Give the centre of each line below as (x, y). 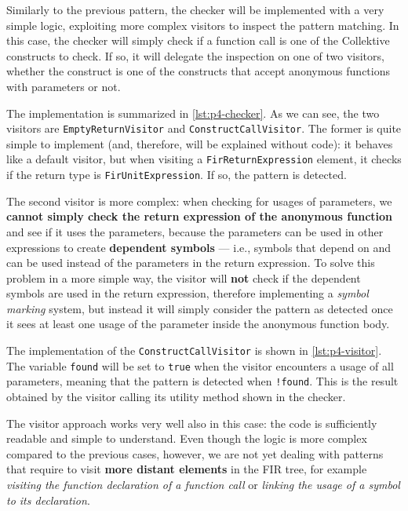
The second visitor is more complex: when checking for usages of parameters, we (199, 201)
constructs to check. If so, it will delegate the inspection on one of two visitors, (195, 55)
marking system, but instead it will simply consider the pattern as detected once (200, 308)
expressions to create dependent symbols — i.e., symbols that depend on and (199, 247)
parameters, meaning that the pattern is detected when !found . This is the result (202, 381)
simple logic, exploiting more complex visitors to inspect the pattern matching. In (203, 25)
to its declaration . (48, 500)
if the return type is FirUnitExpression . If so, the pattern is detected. (177, 175)
